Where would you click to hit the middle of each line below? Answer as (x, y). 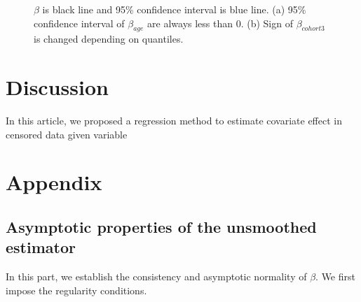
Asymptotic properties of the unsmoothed (161, 227)
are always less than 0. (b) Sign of (220, 23)
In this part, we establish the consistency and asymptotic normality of (156, 276)
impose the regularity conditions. (76, 290)
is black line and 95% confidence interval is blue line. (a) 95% (174, 9)
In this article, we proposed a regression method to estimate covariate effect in (174, 121)
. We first (335, 276)
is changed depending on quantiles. (109, 39)
